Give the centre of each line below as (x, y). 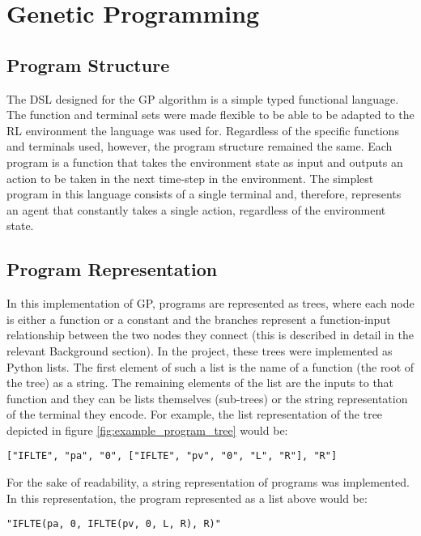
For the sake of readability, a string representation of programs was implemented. (208, 482)
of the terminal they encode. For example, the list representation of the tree (195, 414)
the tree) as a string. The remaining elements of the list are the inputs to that (200, 383)
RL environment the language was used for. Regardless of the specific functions (203, 130)
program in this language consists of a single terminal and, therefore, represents (204, 194)
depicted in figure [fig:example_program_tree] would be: (147, 430)
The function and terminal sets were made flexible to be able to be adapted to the (210, 115)
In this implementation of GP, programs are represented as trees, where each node (210, 303)
